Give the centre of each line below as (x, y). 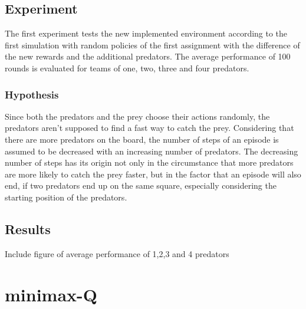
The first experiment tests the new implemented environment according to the (146, 33)
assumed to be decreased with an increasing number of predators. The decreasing (152, 151)
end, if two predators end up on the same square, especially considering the (141, 185)
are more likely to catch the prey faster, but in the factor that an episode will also (153, 174)
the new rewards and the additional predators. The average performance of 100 (148, 56)
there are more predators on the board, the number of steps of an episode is (142, 139)
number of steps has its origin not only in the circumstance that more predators (149, 162)
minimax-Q (51, 294)
